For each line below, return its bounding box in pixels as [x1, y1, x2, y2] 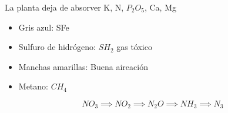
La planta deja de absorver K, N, [5, 1, 124, 13]
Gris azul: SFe [18, 21, 69, 33]
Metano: [18, 80, 48, 92]
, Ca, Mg [144, 1, 176, 13]
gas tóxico [116, 41, 152, 53]
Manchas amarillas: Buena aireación [18, 60, 148, 72]
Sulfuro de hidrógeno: [18, 41, 96, 53]
